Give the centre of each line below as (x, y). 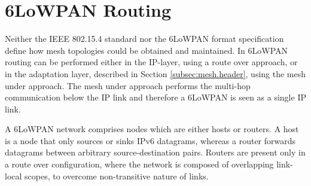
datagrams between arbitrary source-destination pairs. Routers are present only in (155, 152)
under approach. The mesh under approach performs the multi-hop (128, 85)
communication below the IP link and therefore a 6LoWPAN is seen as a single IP (155, 97)
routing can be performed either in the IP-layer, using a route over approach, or (151, 62)
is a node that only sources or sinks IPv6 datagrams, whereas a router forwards (150, 140)
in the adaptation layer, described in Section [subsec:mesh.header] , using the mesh (155, 73)
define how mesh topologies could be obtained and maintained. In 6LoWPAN (147, 50)
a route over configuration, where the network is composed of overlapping (139, 164)
